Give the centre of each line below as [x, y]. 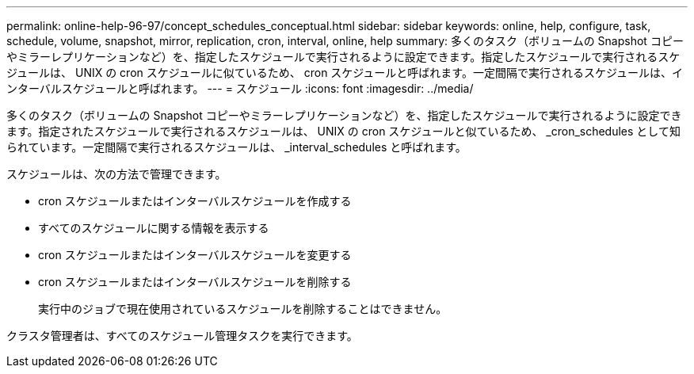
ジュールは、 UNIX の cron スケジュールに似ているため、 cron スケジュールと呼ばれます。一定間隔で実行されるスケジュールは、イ [345, 73]
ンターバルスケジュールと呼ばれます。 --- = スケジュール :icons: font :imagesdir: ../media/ [240, 88]
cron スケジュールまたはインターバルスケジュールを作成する [195, 201]
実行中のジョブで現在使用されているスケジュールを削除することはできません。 [243, 309]
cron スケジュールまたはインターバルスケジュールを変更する [195, 255]
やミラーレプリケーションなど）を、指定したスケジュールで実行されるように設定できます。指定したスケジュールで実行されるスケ [343, 57]
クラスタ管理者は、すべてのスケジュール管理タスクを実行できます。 [182, 336]
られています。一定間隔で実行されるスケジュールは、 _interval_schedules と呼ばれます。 [236, 147]
